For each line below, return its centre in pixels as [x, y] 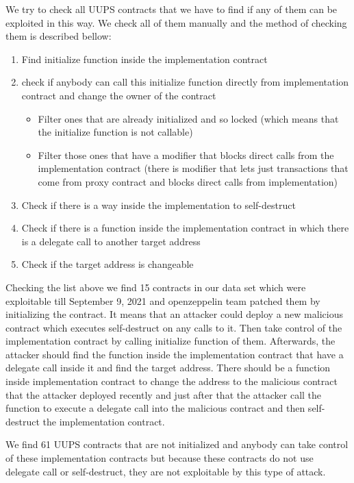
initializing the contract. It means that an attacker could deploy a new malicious [174, 314]
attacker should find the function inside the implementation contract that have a [175, 354]
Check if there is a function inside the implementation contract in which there [185, 228]
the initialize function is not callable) [115, 132]
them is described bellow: [59, 36]
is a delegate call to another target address [111, 241]
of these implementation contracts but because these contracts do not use [160, 458]
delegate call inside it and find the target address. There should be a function [168, 368]
